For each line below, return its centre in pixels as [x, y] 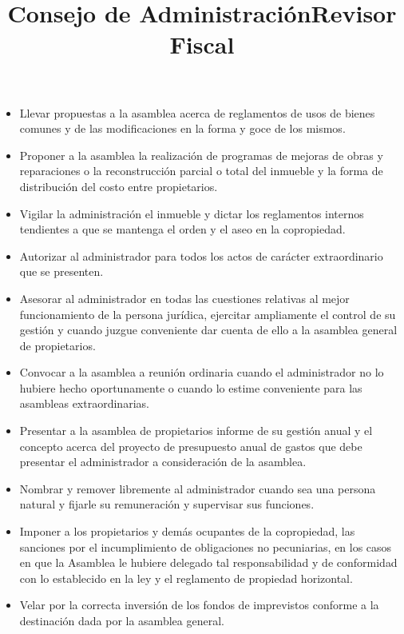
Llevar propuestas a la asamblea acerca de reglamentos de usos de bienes [197, 112]
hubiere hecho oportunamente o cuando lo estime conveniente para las [191, 387]
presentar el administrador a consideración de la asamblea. [163, 462]
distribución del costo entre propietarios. [119, 186]
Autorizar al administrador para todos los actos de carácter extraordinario [201, 255]
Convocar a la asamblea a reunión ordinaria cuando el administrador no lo [202, 372]
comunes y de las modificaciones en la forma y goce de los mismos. [182, 128]
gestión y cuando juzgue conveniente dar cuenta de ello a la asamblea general [208, 330]
